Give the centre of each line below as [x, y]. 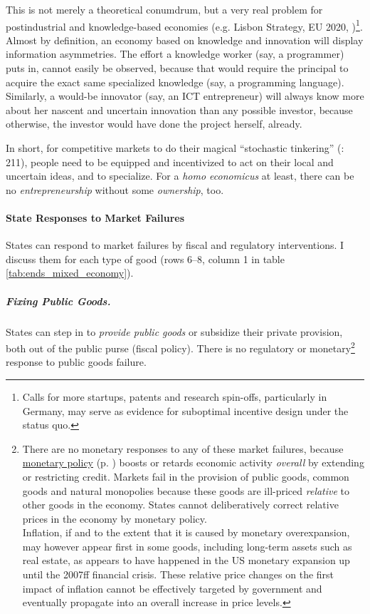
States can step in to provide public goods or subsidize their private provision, [174, 331]
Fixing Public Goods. [58, 301]
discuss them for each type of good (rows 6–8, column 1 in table [145, 259]
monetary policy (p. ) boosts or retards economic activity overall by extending [193, 462]
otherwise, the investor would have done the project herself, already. [154, 124]
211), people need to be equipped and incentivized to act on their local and [170, 162]
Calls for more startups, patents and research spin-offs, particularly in [175, 396]
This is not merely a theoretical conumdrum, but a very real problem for [164, 9]
